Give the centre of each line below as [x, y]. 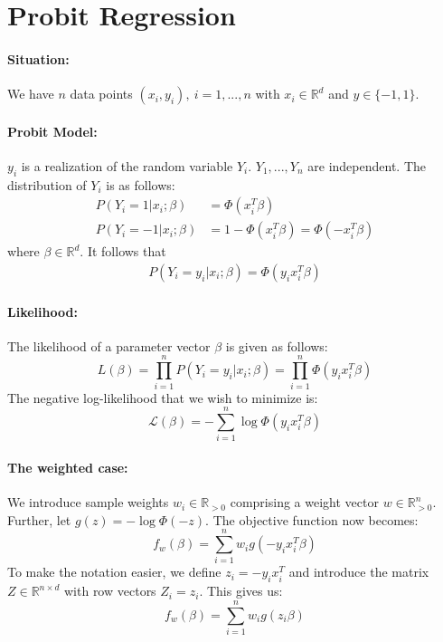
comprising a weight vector [304, 502]
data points [101, 94]
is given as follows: [277, 345]
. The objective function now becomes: [312, 519]
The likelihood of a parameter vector [109, 345]
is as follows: [141, 184]
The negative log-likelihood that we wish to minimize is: [163, 397]
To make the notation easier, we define [114, 572]
